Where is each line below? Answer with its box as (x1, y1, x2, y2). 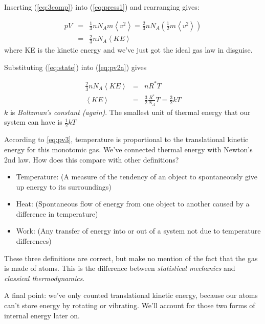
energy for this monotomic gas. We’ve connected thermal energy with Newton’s (4, 144, 253, 154)
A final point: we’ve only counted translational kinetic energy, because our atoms (4, 290, 258, 300)
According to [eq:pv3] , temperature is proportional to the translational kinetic (4, 134, 249, 145)
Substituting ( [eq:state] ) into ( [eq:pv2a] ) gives (4, 61, 147, 72)
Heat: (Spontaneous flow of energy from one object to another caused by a (16, 198, 250, 209)
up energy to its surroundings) (16, 181, 112, 192)
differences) (16, 236, 52, 246)
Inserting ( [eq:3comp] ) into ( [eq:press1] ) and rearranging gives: (4, 2, 200, 12)
